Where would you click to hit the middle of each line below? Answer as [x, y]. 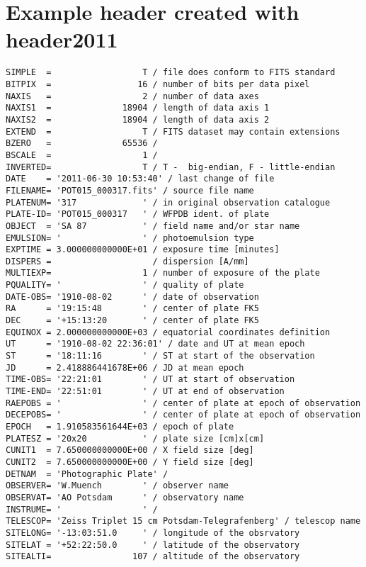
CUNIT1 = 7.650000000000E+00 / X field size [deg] [130, 450]
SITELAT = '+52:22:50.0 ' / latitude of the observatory [153, 545]
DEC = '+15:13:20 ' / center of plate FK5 [132, 321]
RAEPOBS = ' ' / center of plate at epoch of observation [183, 403]
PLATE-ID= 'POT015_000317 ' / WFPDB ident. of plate [138, 214]
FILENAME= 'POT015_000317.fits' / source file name [130, 190]
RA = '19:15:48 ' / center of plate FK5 [132, 309]
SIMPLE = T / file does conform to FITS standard [171, 73]
